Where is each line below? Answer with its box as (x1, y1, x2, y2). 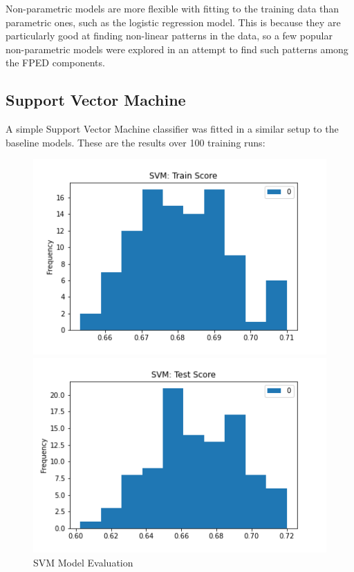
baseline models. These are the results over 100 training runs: (6, 135, 265, 149)
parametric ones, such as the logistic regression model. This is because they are (6, 15, 341, 29)
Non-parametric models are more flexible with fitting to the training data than (6, 1, 339, 15)
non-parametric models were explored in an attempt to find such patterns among (6, 41, 348, 56)
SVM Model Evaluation (33, 555, 133, 569)
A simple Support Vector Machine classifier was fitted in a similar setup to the (6, 122, 339, 136)
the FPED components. (6, 55, 105, 70)
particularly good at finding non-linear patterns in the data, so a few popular (6, 28, 333, 43)
